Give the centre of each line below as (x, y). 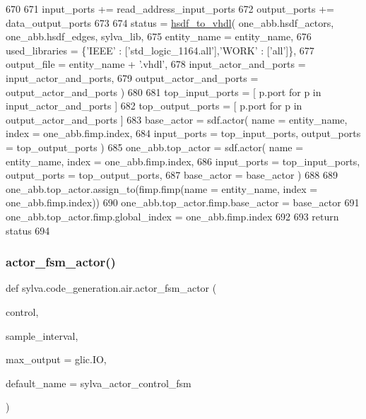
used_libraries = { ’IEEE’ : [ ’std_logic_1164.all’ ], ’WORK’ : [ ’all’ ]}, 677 (160, 50)
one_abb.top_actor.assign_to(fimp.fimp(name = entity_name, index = (162, 188)
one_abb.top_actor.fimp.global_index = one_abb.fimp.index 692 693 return (172, 216)
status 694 (28, 230)
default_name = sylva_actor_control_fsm (99, 383)
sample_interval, (42, 335)
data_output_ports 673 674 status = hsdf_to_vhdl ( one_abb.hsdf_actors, (170, 22)
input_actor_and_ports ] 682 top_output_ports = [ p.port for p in (154, 106)
